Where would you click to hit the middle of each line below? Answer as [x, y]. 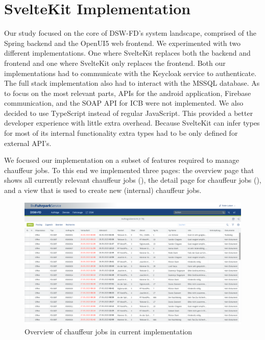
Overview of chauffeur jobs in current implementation [109, 331]
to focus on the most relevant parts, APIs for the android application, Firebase [128, 93]
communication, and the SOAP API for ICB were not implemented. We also [124, 103]
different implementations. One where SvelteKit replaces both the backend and [127, 53]
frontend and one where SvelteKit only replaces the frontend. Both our [115, 63]
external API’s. [28, 143]
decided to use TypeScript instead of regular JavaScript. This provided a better [129, 113]
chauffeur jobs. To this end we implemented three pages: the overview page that [129, 170]
